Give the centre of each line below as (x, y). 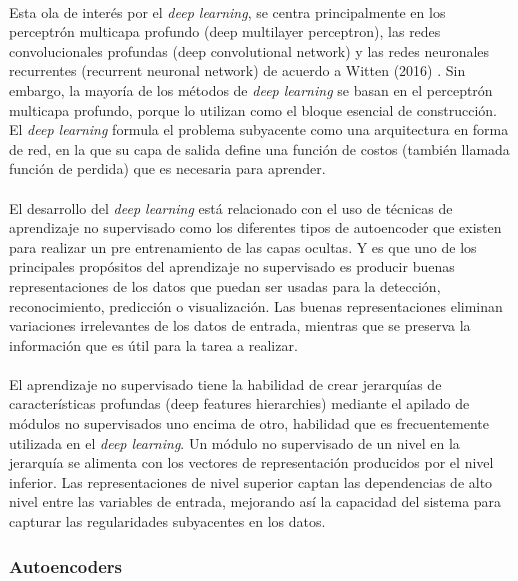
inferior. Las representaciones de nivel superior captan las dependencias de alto (251, 481)
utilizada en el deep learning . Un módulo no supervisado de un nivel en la (234, 442)
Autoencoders (66, 565)
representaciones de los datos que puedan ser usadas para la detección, (225, 285)
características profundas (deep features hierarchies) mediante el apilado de (239, 403)
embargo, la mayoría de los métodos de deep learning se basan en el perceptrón (251, 89)
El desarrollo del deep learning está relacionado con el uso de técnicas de (231, 207)
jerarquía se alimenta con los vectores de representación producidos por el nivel (251, 462)
